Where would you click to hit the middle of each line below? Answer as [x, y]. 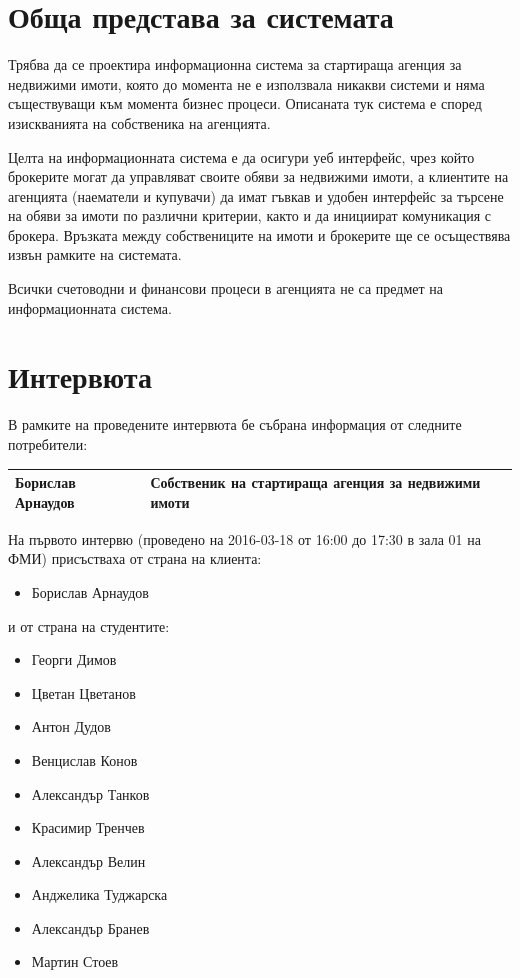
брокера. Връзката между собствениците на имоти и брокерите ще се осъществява [259, 234]
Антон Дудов [71, 726]
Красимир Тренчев [88, 827]
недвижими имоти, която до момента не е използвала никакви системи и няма [246, 83]
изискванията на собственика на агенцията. [139, 122]
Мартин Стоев [75, 961]
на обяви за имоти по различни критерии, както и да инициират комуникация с [249, 215]
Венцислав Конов [84, 759]
